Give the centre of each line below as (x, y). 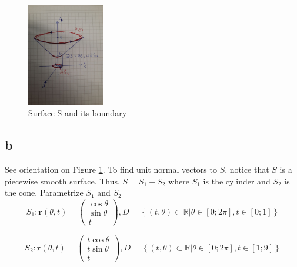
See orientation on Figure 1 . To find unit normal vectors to (111, 169)
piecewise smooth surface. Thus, (62, 181)
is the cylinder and (237, 181)
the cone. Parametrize (44, 192)
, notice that (247, 169)
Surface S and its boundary (78, 113)
